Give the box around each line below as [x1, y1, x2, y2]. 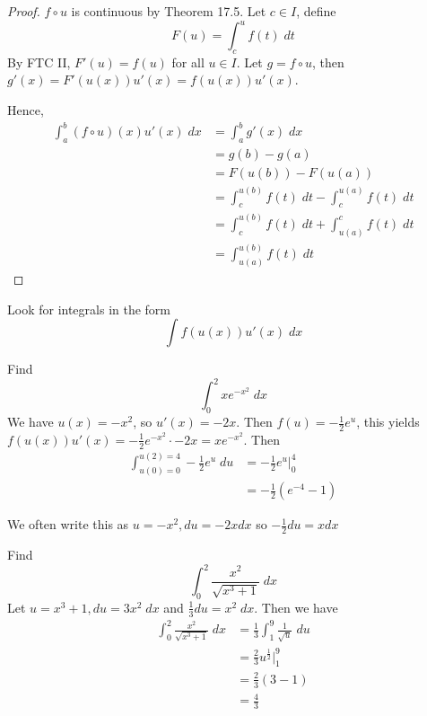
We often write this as [7, 515, 129, 534]
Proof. [7, 2, 40, 20]
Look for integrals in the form [7, 299, 171, 318]
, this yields [356, 412, 420, 431]
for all [171, 52, 205, 71]
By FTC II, [7, 52, 71, 71]
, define [296, 2, 336, 20]
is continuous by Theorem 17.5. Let [71, 2, 266, 20]
